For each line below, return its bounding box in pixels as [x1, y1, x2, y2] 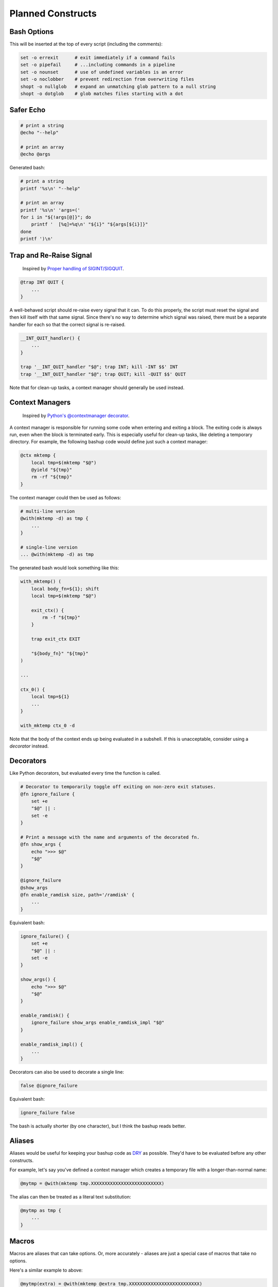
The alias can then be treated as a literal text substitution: [9, 1194, 131, 1200]
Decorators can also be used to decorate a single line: [9, 1069, 125, 1075]
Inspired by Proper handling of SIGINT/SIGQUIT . [22, 266, 125, 272]
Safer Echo [9, 106, 46, 114]
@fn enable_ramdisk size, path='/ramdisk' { [20, 892, 135, 898]
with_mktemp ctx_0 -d [20, 722, 75, 728]
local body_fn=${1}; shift [31, 586, 100, 592]
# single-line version [20, 544, 78, 550]
